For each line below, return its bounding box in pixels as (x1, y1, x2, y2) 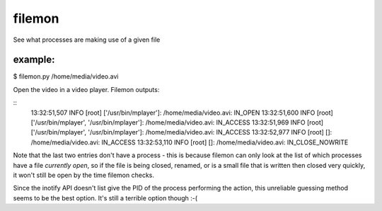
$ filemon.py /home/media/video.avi (13, 72, 119, 81)
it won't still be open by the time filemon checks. (13, 171, 155, 179)
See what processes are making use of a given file (13, 35, 161, 44)
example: (13, 54, 56, 66)
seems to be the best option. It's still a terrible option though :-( (13, 193, 198, 202)
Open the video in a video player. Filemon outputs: (13, 85, 160, 93)
